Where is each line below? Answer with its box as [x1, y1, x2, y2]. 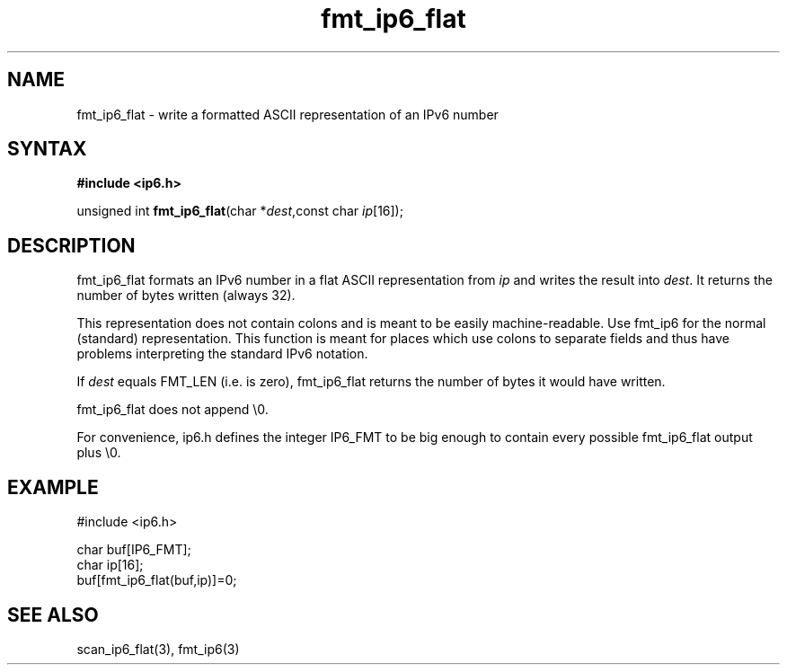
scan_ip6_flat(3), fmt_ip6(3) [76, 641, 240, 657]
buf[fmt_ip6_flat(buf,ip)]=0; [76, 572, 237, 588]
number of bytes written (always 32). [76, 287, 296, 304]
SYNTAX [7, 137, 87, 161]
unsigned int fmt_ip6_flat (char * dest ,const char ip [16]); [76, 203, 403, 219]
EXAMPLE [7, 475, 99, 499]
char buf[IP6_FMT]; [76, 542, 191, 558]
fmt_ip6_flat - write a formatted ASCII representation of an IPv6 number [76, 106, 499, 122]
